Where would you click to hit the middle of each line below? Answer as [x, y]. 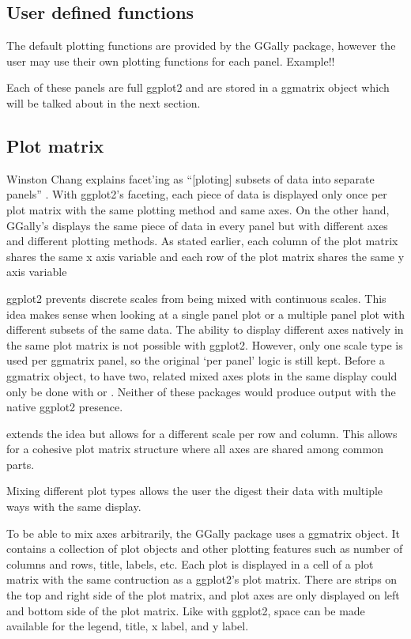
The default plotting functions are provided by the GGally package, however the [201, 45]
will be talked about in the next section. [104, 102]
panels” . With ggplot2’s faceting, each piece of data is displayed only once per [197, 194]
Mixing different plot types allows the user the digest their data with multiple [195, 491]
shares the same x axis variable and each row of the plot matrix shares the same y [205, 256]
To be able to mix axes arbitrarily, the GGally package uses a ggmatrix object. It [203, 533]
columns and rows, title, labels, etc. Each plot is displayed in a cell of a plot [190, 563]
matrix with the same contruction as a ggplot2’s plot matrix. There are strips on [202, 579]
